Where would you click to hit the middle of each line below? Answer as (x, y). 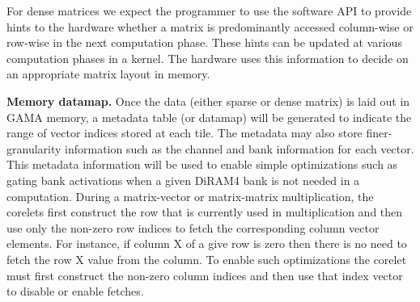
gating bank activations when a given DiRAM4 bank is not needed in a (183, 180)
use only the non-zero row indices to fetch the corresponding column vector (193, 227)
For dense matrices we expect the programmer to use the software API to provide (209, 10)
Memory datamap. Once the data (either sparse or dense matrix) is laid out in (208, 101)
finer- (379, 133)
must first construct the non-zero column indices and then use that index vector (205, 275)
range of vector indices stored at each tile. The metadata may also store (185, 133)
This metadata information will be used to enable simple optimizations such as (202, 164)
